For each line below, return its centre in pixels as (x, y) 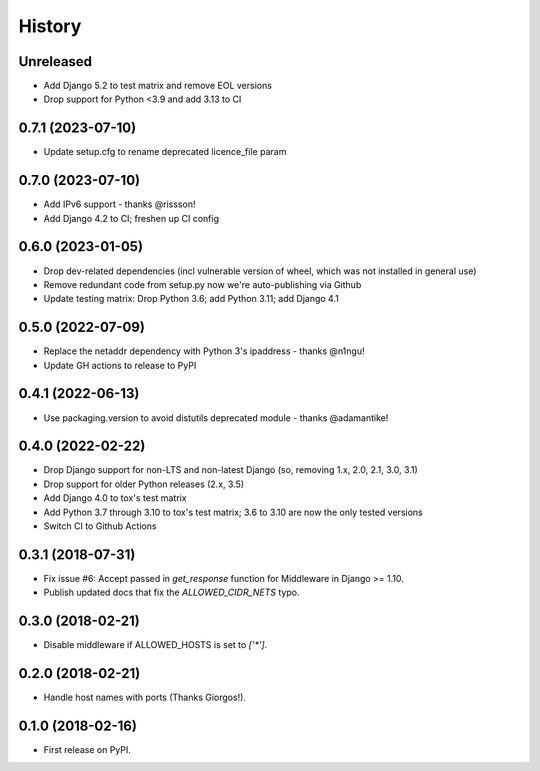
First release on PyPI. (87, 750)
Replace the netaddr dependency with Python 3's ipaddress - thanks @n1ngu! (204, 351)
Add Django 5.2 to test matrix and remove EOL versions (157, 86)
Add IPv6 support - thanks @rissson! (119, 204)
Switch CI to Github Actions (100, 526)
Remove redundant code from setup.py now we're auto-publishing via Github (202, 284)
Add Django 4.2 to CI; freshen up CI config (131, 218)
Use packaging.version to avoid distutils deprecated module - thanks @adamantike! (216, 417)
